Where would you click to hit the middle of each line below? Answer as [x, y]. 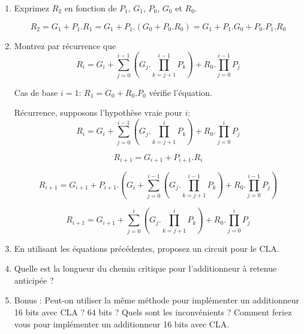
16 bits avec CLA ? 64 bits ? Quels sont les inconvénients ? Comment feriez [153, 312]
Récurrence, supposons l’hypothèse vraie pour [98, 112]
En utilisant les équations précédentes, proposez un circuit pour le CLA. [147, 248]
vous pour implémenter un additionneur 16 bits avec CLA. [122, 324]
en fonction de [91, 8]
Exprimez [31, 8]
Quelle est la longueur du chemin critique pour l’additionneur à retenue [145, 268]
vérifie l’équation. [180, 92]
